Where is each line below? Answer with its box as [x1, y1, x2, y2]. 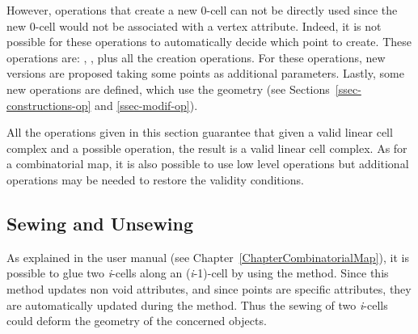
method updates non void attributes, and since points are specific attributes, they [6, 280, 412, 297]
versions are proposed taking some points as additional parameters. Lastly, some [6, 65, 404, 82]
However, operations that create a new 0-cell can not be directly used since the [6, 2, 398, 18]
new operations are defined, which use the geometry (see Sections [6, 80, 330, 97]
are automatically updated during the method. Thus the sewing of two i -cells [6, 296, 388, 313]
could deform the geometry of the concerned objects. [6, 312, 267, 329]
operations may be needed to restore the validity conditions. [6, 171, 304, 188]
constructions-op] [6, 96, 91, 113]
